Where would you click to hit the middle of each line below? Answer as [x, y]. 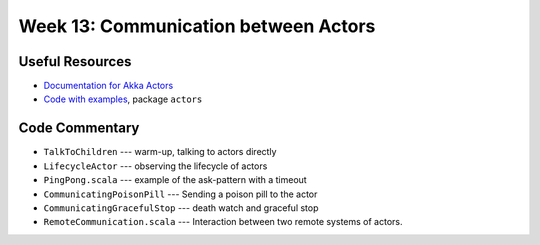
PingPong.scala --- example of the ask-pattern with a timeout [175, 180]
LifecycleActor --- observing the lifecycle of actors [155, 166]
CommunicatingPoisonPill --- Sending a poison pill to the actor [180, 194]
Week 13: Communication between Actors [197, 26]
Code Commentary [79, 128]
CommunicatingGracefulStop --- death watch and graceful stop [181, 207]
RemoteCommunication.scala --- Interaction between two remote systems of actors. [223, 222]
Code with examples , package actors [123, 99]
